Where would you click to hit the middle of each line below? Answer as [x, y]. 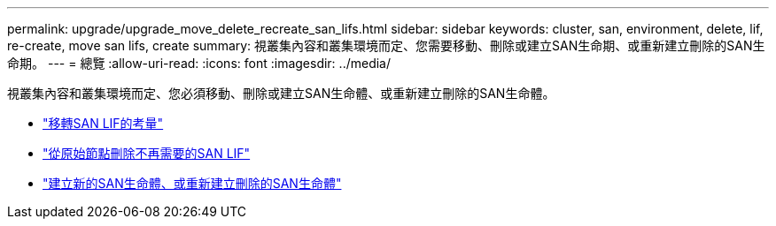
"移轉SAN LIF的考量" [103, 123]
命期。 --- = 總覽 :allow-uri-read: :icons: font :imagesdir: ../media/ [199, 63]
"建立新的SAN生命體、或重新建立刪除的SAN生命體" [192, 183]
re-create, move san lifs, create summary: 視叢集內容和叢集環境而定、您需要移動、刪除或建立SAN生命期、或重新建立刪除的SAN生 [386, 45]
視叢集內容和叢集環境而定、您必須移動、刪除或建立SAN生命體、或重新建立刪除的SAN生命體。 [281, 93]
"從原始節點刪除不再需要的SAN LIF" [147, 153]
